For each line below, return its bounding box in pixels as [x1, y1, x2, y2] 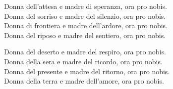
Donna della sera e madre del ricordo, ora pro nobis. [4, 56, 163, 66]
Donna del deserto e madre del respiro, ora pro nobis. [4, 46, 166, 57]
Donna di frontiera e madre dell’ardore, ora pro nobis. [4, 20, 168, 31]
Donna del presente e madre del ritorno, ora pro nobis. [4, 66, 170, 76]
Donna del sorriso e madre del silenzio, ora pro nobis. [4, 10, 166, 21]
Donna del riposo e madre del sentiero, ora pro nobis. [4, 30, 166, 40]
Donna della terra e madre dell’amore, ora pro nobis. [4, 76, 164, 86]
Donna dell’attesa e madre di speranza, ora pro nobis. [4, 1, 167, 11]
